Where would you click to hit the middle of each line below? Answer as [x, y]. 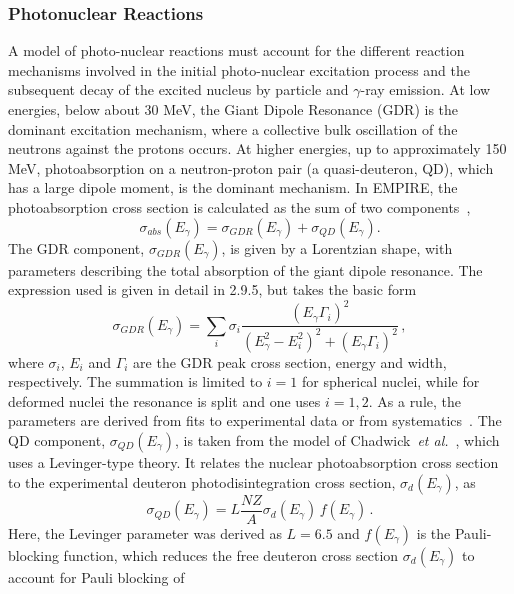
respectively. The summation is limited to [135, 381]
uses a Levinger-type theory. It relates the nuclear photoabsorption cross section [253, 462]
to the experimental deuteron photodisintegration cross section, [202, 481]
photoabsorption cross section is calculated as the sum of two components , [239, 206]
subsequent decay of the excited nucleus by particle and [178, 89]
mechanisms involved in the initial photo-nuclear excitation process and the [239, 69]
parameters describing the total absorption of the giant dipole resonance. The [245, 269]
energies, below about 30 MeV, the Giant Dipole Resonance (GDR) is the [233, 109]
